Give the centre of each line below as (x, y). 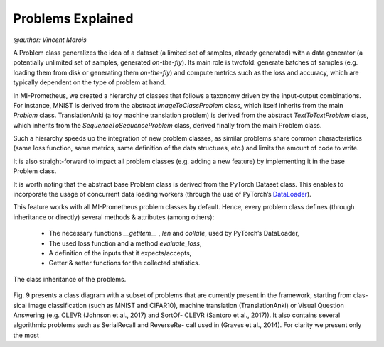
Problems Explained (73, 18)
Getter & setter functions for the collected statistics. (124, 263)
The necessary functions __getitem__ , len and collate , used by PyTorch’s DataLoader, (174, 233)
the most (26, 335)
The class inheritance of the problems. (70, 279)
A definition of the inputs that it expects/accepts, (120, 253)
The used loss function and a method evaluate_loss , (125, 243)
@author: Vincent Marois (50, 40)
